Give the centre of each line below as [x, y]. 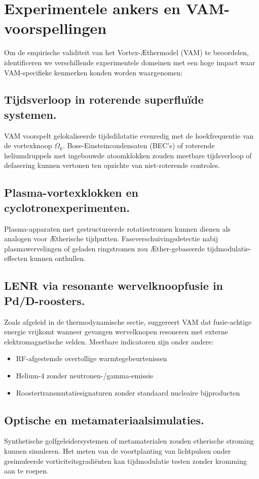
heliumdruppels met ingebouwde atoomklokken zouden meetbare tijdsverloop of [128, 155]
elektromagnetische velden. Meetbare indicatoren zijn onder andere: [109, 341]
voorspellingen [55, 28]
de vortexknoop [28, 145]
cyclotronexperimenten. [67, 207]
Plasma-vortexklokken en [71, 192]
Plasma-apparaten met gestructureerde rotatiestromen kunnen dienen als [117, 228]
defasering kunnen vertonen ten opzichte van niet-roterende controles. [112, 165]
